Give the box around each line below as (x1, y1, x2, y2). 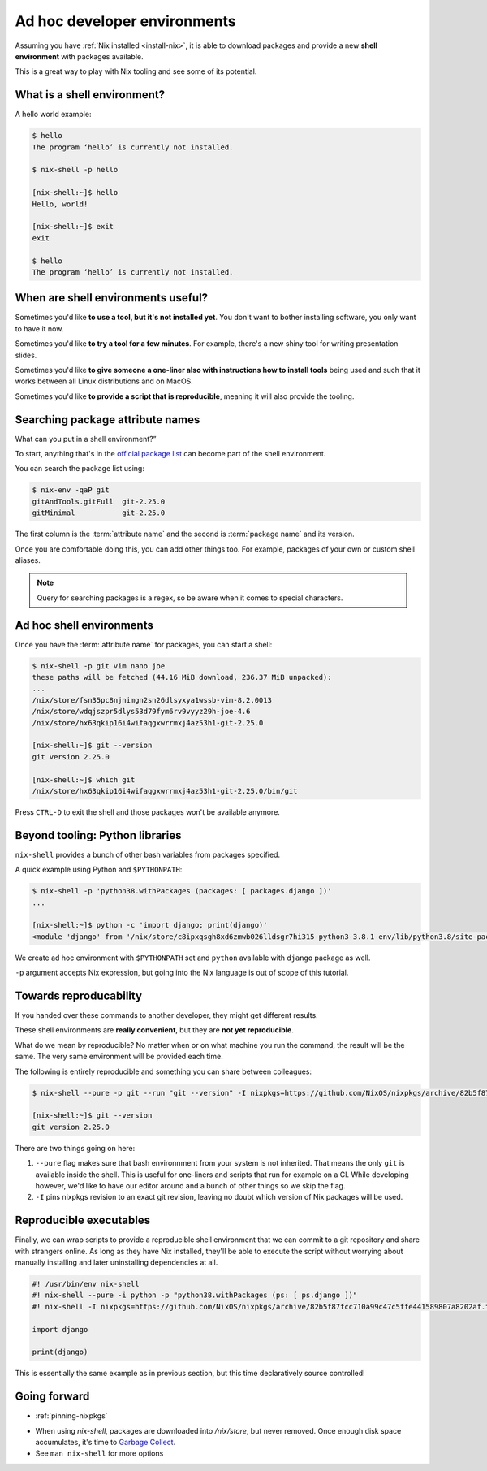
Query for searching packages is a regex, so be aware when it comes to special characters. (37, 593, 343, 603)
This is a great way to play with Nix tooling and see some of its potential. (15, 67, 257, 76)
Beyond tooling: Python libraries (15, 829, 182, 842)
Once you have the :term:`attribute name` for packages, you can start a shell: (15, 639, 273, 649)
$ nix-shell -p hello (32, 165, 119, 175)
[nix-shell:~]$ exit (32, 222, 114, 231)
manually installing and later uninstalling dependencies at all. (15, 1257, 218, 1267)
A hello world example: (15, 110, 92, 119)
